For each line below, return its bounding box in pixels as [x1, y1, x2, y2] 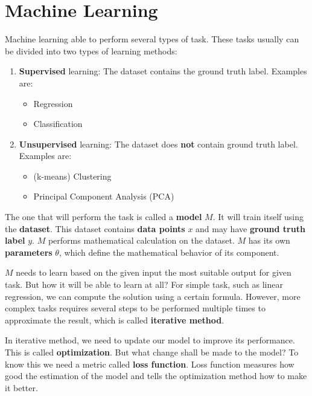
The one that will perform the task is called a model [5, 210, 202, 223]
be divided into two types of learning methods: [5, 44, 177, 57]
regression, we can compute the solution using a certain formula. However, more [5, 290, 301, 302]
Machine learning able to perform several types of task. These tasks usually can [5, 33, 299, 45]
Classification [33, 117, 83, 130]
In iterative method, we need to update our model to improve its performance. [5, 334, 295, 346]
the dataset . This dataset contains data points [5, 222, 185, 235]
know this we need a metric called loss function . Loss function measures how [5, 357, 294, 370]
